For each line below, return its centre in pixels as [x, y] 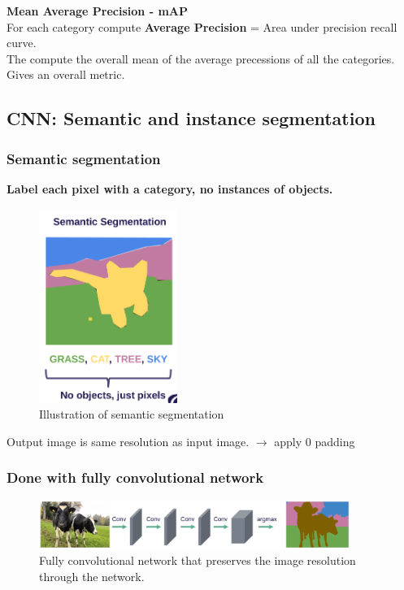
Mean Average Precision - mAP [97, 11]
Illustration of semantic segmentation [132, 414]
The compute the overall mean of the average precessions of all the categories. [201, 58]
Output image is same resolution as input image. [128, 441]
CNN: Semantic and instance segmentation [191, 118]
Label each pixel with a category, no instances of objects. [170, 188]
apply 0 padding [315, 441]
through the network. [92, 576]
